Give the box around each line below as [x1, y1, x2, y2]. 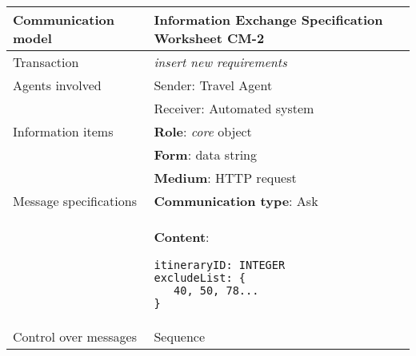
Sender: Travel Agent [154, 76, 273, 94]
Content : [154, 227, 210, 246]
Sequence [154, 327, 206, 346]
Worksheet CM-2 [154, 29, 265, 47]
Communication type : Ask [154, 192, 318, 210]
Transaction [13, 53, 79, 71]
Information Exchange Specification [154, 10, 383, 29]
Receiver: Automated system [154, 99, 314, 117]
